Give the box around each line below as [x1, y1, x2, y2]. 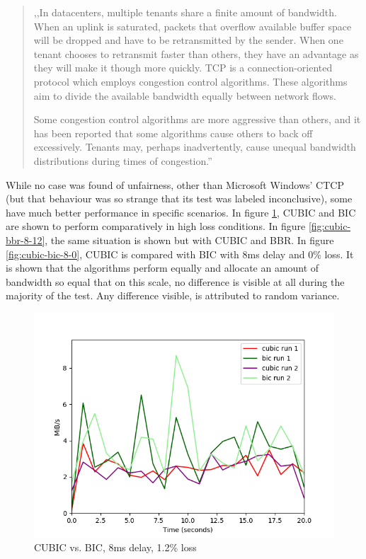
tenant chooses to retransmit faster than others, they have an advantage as [33, 46, 359, 61]
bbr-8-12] [6, 232, 45, 247]
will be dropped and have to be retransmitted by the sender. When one [33, 33, 343, 47]
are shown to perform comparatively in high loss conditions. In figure [6, 219, 306, 234]
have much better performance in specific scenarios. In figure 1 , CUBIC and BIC [6, 204, 356, 219]
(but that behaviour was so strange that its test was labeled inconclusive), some [6, 191, 353, 206]
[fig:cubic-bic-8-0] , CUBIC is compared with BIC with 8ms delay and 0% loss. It [6, 246, 354, 261]
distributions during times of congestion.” [33, 153, 212, 168]
